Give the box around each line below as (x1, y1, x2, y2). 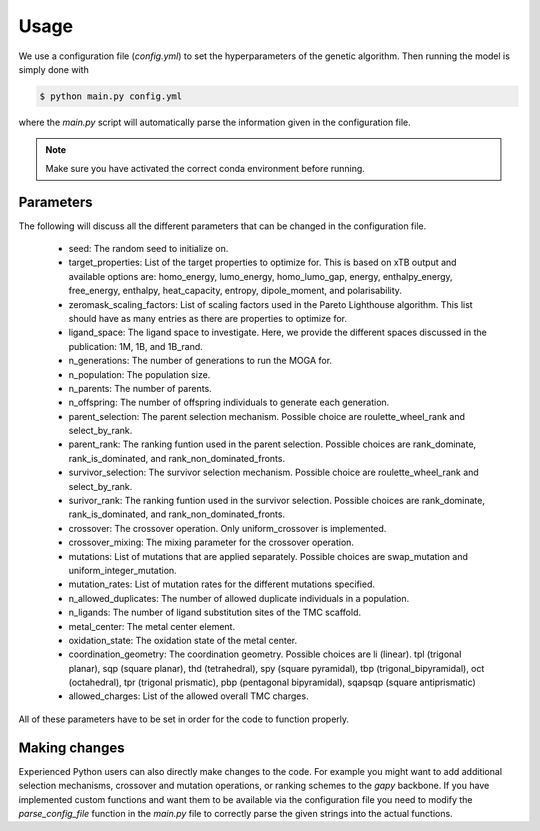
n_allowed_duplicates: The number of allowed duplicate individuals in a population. (68, 592, 410, 604)
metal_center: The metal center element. (68, 620, 235, 632)
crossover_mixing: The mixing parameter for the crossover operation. (68, 536, 355, 549)
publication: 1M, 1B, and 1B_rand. (68, 340, 204, 352)
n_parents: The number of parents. (68, 382, 212, 394)
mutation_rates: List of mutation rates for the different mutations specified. (68, 578, 375, 590)
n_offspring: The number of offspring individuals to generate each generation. (68, 396, 390, 409)
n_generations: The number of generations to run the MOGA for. (68, 355, 333, 367)
